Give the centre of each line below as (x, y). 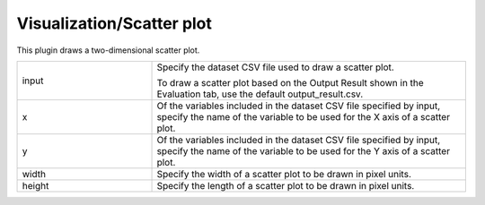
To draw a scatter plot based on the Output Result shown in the (290, 82)
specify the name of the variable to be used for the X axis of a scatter (304, 116)
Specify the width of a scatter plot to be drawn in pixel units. (284, 174)
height (35, 185)
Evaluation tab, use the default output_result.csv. (260, 94)
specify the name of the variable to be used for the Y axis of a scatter (304, 150)
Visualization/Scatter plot (115, 23)
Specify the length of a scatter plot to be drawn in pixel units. (286, 185)
